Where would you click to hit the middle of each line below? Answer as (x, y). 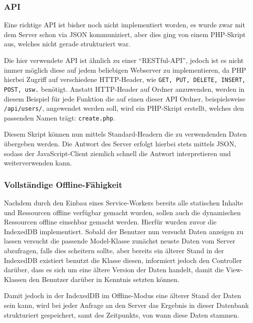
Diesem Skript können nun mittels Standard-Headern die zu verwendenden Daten (126, 134)
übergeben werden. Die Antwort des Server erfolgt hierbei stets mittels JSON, (120, 143)
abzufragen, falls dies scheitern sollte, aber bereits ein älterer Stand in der (114, 250)
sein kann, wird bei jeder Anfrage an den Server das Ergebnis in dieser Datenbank (126, 305)
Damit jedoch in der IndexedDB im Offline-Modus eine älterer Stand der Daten (123, 295)
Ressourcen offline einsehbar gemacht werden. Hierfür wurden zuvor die (110, 222)
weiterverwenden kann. (38, 163)
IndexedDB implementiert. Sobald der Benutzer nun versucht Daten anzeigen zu (124, 231)
